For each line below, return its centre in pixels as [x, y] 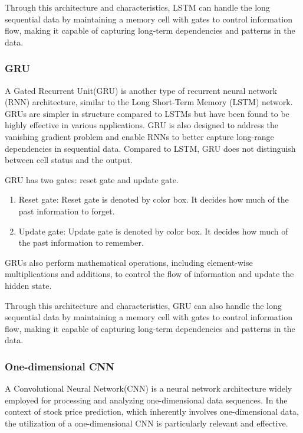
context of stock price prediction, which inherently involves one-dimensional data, [152, 411]
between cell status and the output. [69, 160]
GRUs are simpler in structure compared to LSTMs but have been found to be [147, 113]
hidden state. [28, 285]
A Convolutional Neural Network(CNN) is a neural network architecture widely [149, 388]
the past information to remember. [81, 242]
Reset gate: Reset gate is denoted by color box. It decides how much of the [154, 199]
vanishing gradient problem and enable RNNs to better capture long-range [139, 136]
